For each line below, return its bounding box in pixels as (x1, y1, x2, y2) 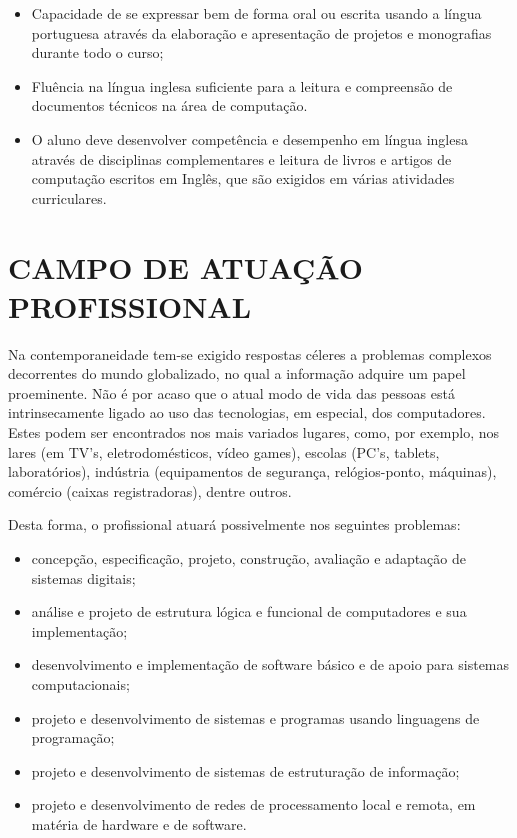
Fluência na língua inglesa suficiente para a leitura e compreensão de (31, 75, 453, 96)
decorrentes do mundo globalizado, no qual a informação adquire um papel (8, 363, 466, 384)
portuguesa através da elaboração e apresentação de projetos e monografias (31, 22, 492, 43)
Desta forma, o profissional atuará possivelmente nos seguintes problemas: (8, 514, 461, 535)
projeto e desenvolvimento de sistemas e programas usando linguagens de (31, 707, 480, 728)
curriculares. (31, 187, 107, 208)
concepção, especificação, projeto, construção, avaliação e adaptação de (31, 548, 466, 568)
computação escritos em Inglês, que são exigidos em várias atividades (31, 168, 455, 189)
